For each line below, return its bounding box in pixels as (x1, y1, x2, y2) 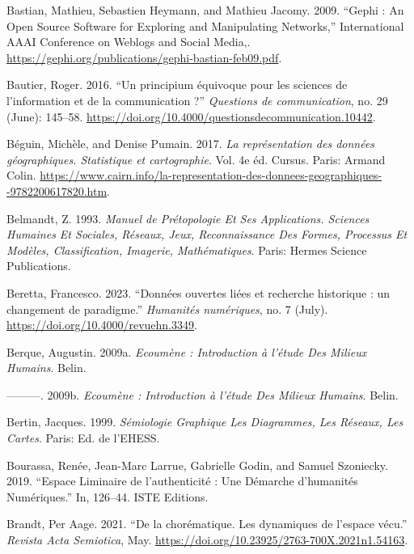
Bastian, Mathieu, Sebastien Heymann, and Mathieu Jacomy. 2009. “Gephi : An (6, 2, 404, 18)
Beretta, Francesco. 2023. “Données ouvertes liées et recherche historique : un (6, 284, 391, 301)
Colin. (6, 167, 36, 184)
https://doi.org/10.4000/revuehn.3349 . (6, 316, 197, 333)
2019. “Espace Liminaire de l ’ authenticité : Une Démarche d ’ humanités (6, 472, 358, 489)
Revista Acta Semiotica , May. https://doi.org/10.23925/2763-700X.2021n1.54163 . (6, 531, 408, 548)
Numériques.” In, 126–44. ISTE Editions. (6, 488, 209, 505)
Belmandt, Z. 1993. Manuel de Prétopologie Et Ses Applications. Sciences (6, 209, 370, 226)
